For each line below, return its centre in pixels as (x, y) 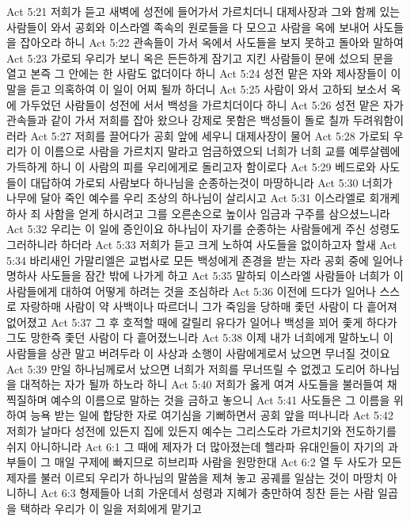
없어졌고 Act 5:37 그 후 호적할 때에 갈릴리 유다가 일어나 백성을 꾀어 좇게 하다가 (202, 322)
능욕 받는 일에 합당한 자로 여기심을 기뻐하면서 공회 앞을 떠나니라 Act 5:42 (212, 415)
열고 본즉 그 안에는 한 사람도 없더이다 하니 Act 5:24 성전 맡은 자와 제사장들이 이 (204, 73)
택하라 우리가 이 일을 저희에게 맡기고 (111, 508)
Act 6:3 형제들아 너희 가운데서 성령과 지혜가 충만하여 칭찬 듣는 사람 (207, 493)
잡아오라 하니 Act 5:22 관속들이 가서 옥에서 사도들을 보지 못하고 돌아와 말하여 (212, 42)
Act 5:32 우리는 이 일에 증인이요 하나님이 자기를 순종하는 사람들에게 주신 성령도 (203, 229)
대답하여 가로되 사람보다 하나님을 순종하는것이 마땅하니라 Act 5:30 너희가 (211, 182)
